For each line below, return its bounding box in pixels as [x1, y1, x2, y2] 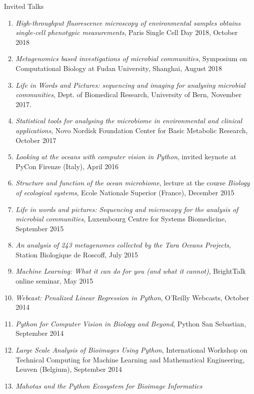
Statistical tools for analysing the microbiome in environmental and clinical [15, 115, 242, 126]
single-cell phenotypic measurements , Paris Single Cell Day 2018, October [15, 27, 238, 37]
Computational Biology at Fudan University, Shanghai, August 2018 [15, 63, 222, 73]
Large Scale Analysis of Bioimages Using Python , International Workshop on [15, 345, 248, 355]
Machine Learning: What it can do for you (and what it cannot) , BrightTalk [15, 266, 246, 276]
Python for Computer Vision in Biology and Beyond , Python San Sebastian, [15, 318, 246, 328]
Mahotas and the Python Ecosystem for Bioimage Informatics [15, 380, 202, 391]
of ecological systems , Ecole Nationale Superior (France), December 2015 [15, 187, 234, 197]
